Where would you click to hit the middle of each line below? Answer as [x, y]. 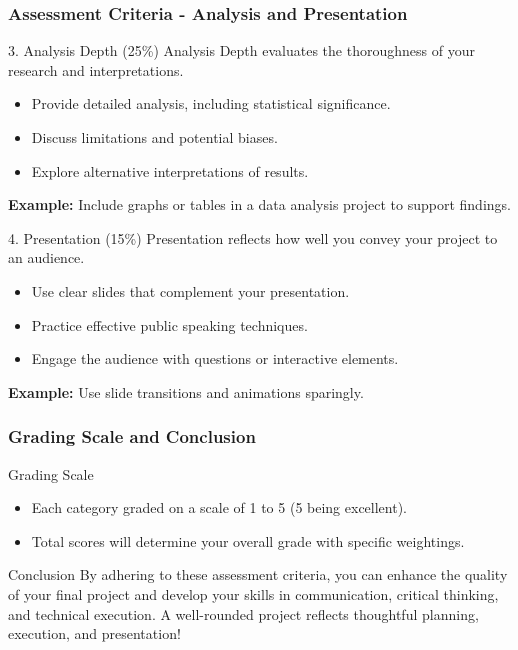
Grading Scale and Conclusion [132, 436]
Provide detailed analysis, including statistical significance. [211, 103]
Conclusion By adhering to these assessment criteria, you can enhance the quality [258, 574]
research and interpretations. [96, 69]
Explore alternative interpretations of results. [170, 170]
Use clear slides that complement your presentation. [190, 290]
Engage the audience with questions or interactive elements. [215, 358]
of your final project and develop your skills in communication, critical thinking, [253, 593]
